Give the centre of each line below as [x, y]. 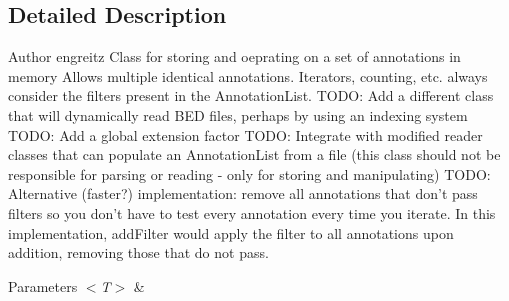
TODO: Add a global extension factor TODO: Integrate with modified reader [245, 134]
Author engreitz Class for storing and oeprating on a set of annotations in [234, 56]
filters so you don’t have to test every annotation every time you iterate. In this [252, 212]
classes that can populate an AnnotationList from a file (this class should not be [254, 154]
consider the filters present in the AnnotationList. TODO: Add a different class [251, 95]
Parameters [43, 285]
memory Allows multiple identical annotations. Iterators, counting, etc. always [248, 75]
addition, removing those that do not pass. [138, 252]
